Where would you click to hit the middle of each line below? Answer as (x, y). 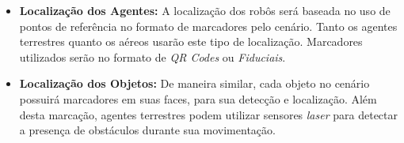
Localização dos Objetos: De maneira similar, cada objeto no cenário (194, 83)
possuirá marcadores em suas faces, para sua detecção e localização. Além (198, 98)
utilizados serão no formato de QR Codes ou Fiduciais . (152, 56)
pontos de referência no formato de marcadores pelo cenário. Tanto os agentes (208, 26)
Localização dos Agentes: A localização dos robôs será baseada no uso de (205, 10)
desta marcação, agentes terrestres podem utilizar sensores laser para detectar (209, 114)
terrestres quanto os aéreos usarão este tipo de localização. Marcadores (191, 41)
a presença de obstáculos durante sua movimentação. (147, 130)
